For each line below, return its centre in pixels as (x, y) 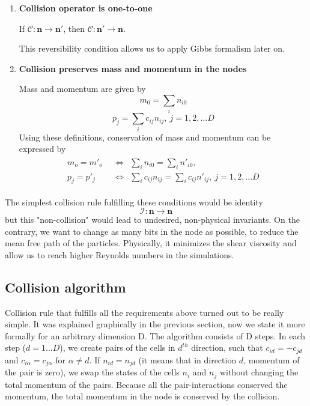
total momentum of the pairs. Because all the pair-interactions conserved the (146, 384)
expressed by (42, 149)
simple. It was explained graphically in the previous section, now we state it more (155, 324)
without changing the (259, 372)
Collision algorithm (65, 287)
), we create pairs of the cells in (117, 347)
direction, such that (227, 347)
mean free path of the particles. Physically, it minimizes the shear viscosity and (151, 243)
